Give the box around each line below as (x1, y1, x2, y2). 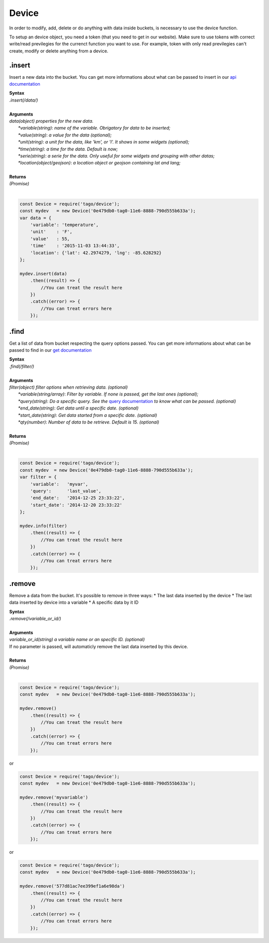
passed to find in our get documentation (9, 347, 92, 353)
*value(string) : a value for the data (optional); (18, 132, 112, 138)
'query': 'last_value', (30, 488, 102, 494)
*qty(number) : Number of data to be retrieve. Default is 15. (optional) (18, 419, 159, 425)
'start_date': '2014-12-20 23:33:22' (30, 502, 123, 508)
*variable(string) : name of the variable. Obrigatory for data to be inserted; (18, 125, 170, 131)
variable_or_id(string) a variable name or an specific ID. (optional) (9, 637, 145, 643)
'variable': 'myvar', (30, 481, 88, 487)
